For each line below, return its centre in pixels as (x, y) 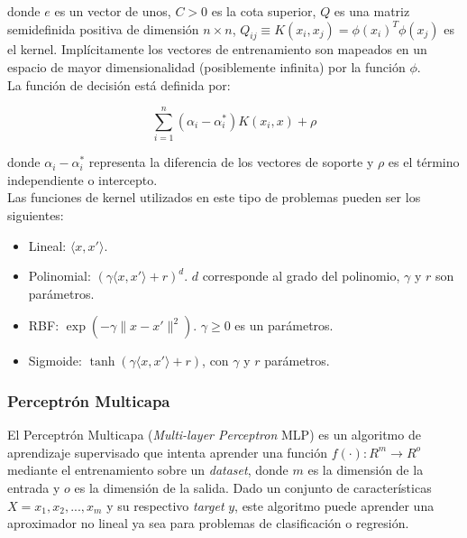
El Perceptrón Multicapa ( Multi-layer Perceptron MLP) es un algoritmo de (214, 435)
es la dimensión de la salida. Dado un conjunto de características (253, 488)
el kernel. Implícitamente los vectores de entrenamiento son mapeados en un (217, 49)
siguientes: (36, 215)
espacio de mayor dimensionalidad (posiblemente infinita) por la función (206, 66)
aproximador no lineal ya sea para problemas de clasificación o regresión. (208, 523)
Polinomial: (60, 276)
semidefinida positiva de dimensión (103, 28)
